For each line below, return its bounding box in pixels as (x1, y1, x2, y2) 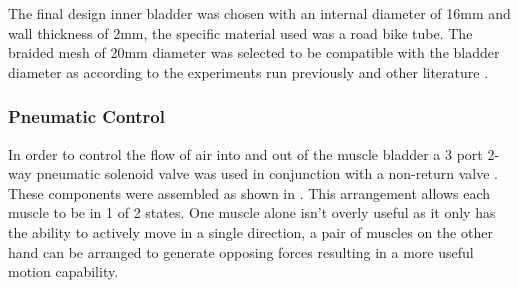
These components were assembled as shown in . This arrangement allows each (8, 182, 491, 203)
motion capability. (8, 261, 119, 282)
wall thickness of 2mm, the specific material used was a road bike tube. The (8, 22, 473, 43)
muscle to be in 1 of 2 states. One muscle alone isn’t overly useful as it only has (8, 202, 496, 223)
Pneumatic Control (8, 104, 165, 129)
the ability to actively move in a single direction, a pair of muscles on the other (8, 221, 493, 242)
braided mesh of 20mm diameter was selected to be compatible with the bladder (8, 42, 500, 63)
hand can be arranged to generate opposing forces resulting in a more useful (8, 241, 474, 262)
